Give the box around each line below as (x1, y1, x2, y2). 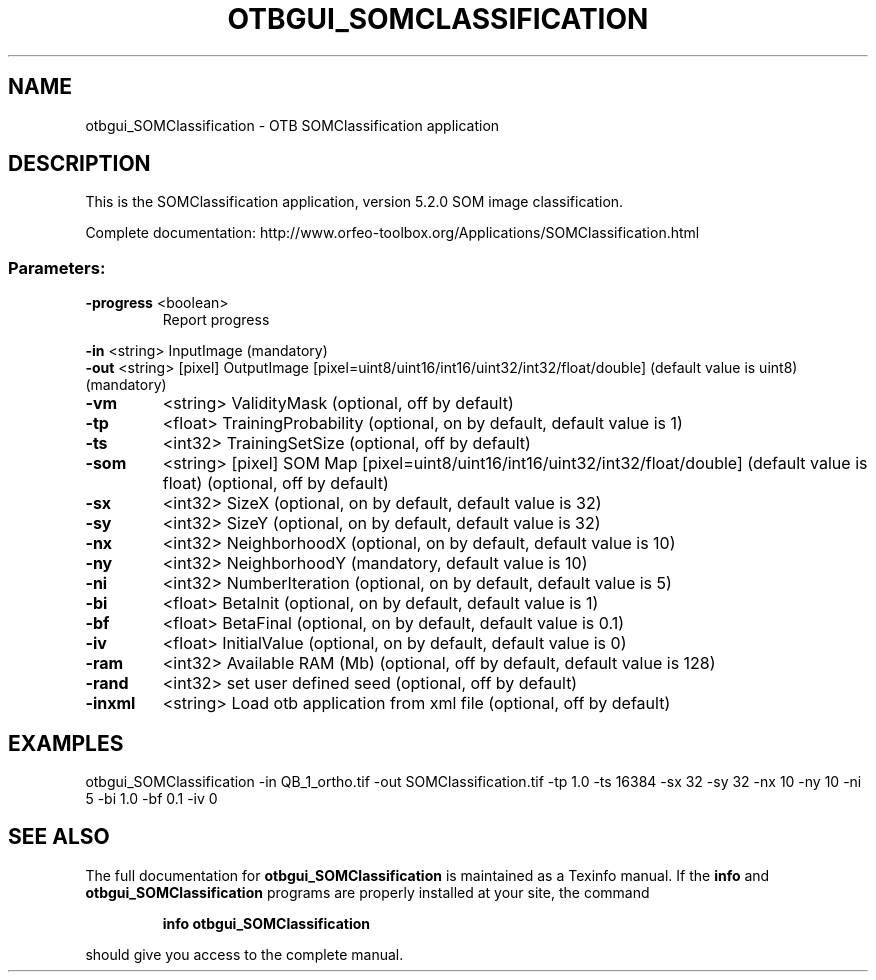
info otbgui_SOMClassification (162, 914, 371, 932)
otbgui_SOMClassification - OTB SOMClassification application (85, 116, 500, 134)
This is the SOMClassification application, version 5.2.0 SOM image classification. (85, 193, 624, 211)
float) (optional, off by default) (162, 473, 389, 494)
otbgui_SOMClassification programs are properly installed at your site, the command (85, 883, 650, 901)
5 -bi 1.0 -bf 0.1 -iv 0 (85, 790, 218, 808)
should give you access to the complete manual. (85, 945, 404, 963)
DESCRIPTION (8, 151, 151, 177)
